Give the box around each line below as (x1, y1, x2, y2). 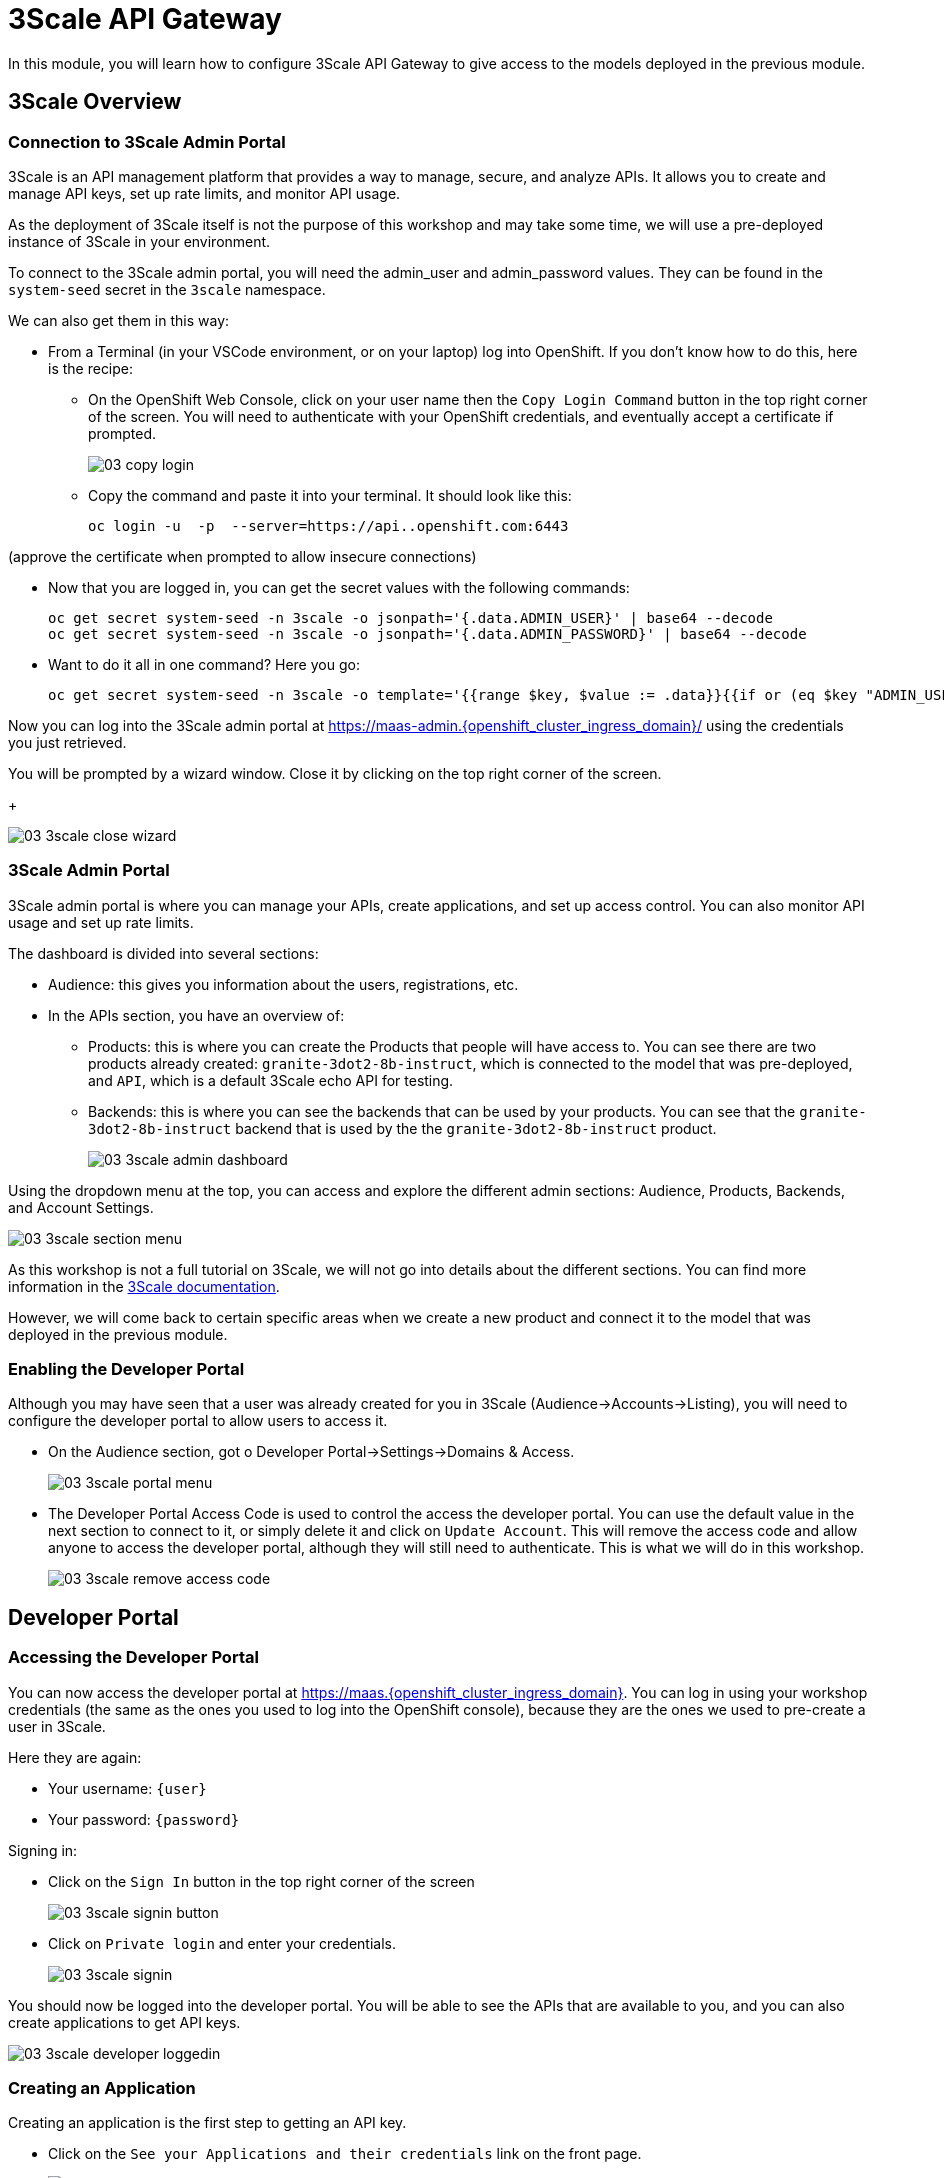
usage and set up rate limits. (8, 913, 194, 931)
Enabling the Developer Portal (8, 1359, 245, 1380)
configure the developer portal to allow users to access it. (8, 1412, 388, 1430)
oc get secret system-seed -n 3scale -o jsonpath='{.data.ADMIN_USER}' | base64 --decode (48, 609, 773, 626)
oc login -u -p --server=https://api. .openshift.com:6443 (88, 517, 569, 534)
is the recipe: (48, 359, 134, 377)
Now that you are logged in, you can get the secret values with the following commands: (48, 578, 630, 596)
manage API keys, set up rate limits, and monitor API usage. (8, 184, 401, 202)
